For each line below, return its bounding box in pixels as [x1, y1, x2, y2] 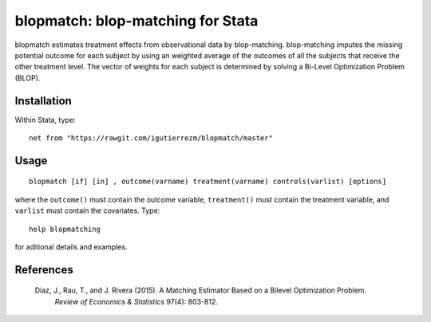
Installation [14, 94, 72, 108]
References [14, 263, 73, 277]
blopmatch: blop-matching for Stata [14, 12, 259, 29]
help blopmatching [29, 224, 101, 234]
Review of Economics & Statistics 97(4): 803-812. [54, 296, 219, 306]
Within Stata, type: [14, 115, 76, 124]
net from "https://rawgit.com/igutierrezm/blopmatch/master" [29, 134, 273, 143]
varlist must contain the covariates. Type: [14, 206, 160, 215]
